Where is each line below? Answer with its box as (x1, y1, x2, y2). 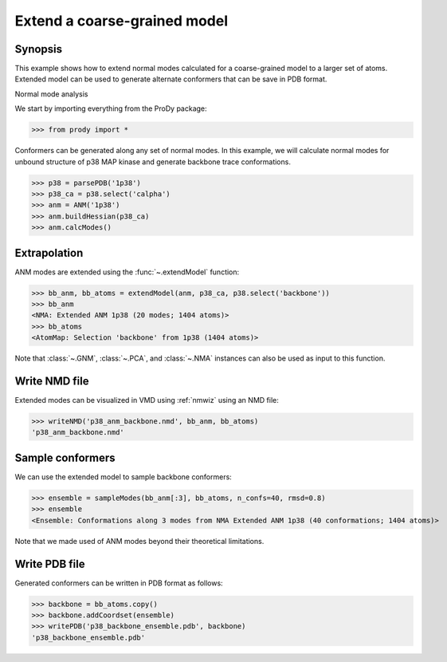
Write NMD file (14, 374, 89, 388)
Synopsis (14, 42, 63, 56)
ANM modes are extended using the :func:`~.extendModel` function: (14, 267, 240, 277)
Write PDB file (14, 557, 85, 570)
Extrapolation (14, 246, 84, 259)
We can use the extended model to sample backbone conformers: (14, 471, 233, 482)
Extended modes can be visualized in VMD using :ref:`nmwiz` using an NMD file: (14, 396, 279, 405)
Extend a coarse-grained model (14, 12, 229, 30)
